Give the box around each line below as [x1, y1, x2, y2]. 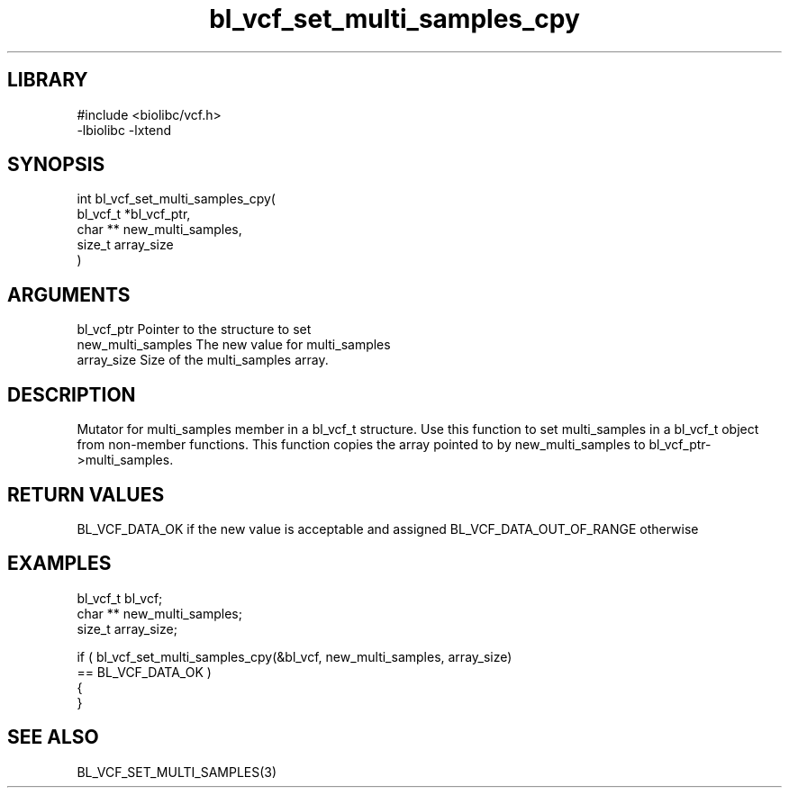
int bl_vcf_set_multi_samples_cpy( [77, 191, 276, 207]
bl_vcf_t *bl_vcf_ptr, [77, 206, 191, 222]
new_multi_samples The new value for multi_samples [77, 337, 391, 353]
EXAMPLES [7, 552, 112, 575]
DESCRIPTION [7, 383, 136, 406]
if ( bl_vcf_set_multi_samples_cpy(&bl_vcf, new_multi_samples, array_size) [77, 648, 512, 664]
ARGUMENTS [7, 283, 131, 306]
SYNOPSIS [7, 153, 105, 176]
